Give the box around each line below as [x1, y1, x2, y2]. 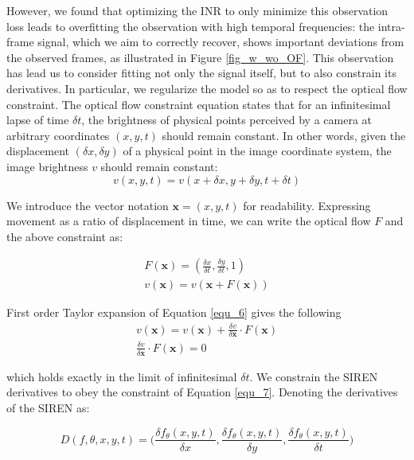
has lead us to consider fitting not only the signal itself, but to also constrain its [6, 64, 396, 81]
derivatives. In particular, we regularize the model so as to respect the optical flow [6, 80, 408, 96]
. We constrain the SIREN [249, 368, 378, 384]
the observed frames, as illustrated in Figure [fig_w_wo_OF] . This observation [6, 49, 394, 65]
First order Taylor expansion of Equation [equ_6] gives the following [6, 304, 342, 321]
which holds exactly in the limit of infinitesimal [6, 368, 237, 384]
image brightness [6, 158, 88, 174]
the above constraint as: [6, 228, 123, 244]
